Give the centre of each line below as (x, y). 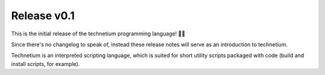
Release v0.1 (43, 16)
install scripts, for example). (45, 64)
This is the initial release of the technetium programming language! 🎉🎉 (98, 34)
